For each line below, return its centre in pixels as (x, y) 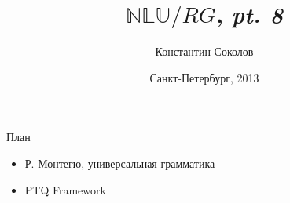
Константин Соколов (204, 51)
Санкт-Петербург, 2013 (204, 77)
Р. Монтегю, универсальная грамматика (120, 163)
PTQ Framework (65, 189)
